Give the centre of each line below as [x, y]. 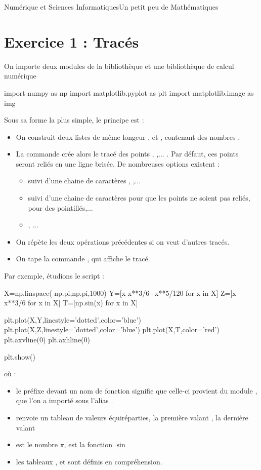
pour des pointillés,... [60, 207]
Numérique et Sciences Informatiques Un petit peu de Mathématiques [111, 7]
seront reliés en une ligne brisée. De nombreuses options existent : [118, 163]
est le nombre [37, 444]
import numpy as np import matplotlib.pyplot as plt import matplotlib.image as [129, 92]
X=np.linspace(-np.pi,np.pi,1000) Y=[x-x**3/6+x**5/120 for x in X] [111, 292]
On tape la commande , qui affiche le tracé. [83, 259]
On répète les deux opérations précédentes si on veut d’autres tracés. [123, 241]
